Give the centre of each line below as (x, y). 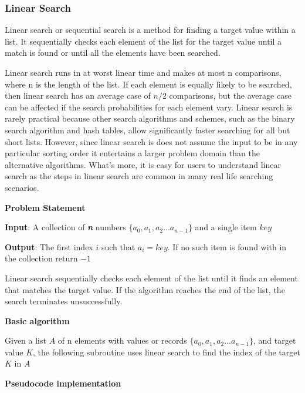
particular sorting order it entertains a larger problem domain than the (132, 153)
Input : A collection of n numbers (65, 227)
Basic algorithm (37, 320)
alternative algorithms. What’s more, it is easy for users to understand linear (143, 164)
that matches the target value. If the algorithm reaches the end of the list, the (145, 289)
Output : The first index (49, 246)
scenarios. (22, 187)
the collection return (41, 258)
